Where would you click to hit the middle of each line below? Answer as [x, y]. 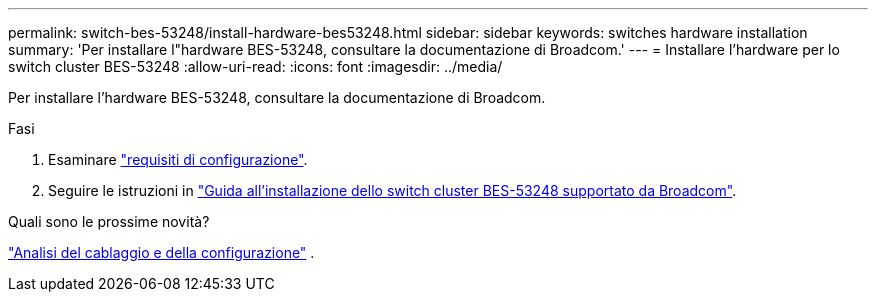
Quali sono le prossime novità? [109, 221]
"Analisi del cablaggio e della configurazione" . [161, 252]
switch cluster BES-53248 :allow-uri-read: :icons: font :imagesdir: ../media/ [255, 66]
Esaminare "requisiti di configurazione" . [178, 159]
